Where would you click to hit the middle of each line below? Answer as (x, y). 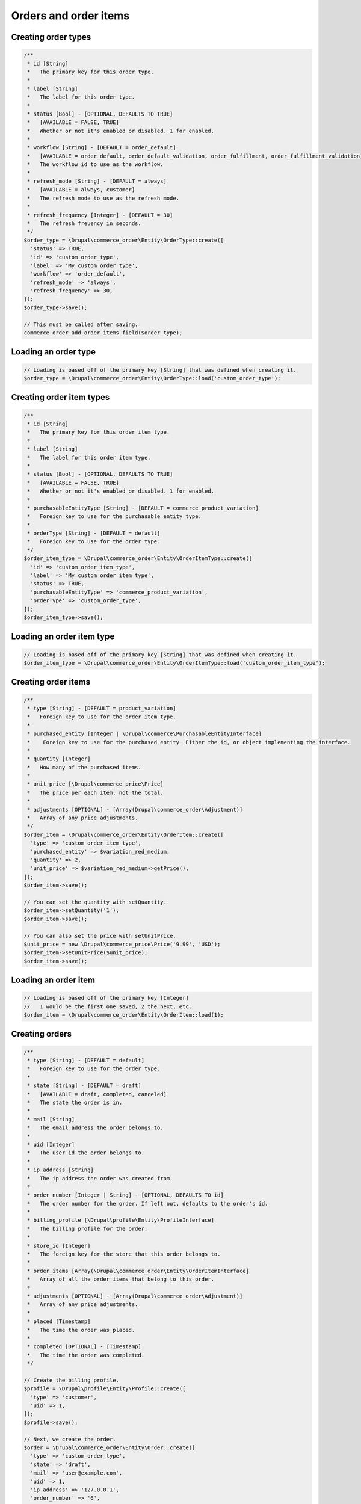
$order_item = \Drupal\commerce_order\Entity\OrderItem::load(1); (124, 1015)
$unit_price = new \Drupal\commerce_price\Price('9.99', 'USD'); (122, 944)
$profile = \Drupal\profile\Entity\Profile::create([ (105, 1389)
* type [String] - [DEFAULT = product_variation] (102, 708)
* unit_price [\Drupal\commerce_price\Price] (95, 784)
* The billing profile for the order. (88, 1228)
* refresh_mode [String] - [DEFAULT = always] (97, 181)
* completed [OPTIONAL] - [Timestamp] (84, 1347)
